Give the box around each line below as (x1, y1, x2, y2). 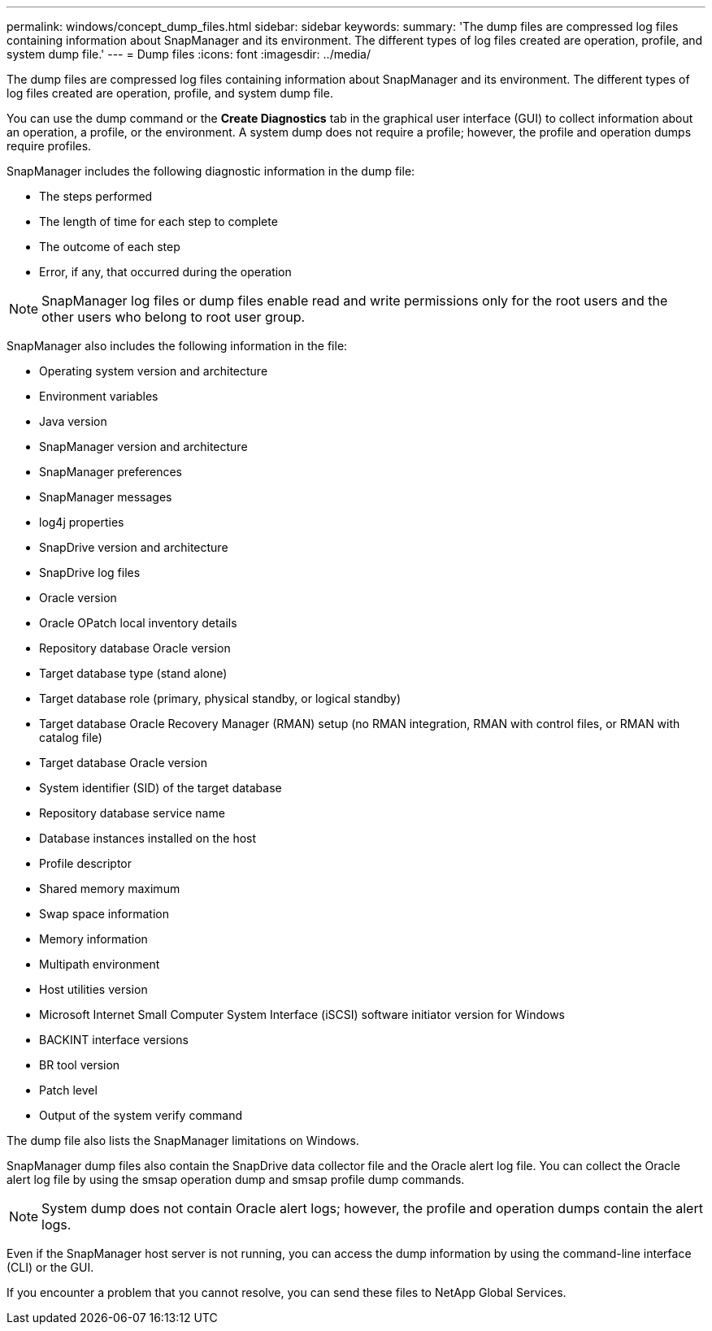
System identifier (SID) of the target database (39, 781, 282, 795)
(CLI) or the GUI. (7, 1260, 94, 1274)
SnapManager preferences (39, 465, 183, 479)
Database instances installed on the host (39, 831, 257, 845)
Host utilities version (39, 982, 148, 996)
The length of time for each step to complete (39, 215, 278, 228)
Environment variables (39, 389, 158, 403)
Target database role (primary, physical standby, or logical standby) (39, 692, 402, 705)
